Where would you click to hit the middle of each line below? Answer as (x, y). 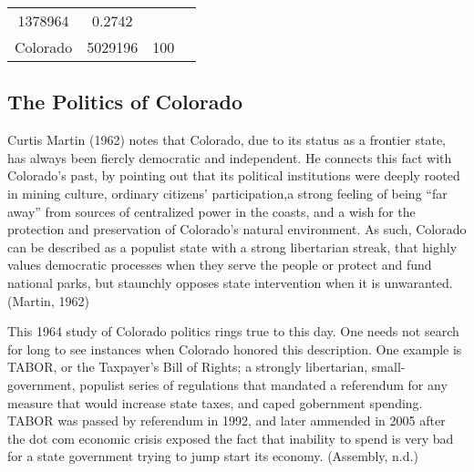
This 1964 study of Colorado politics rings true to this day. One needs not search (233, 331)
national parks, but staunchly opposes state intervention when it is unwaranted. (230, 282)
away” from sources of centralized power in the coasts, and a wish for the (211, 211)
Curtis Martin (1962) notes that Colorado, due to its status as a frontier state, (227, 140)
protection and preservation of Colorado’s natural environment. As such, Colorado (237, 229)
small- (388, 367)
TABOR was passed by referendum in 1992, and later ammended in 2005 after (227, 421)
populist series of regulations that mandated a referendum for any (263, 384)
